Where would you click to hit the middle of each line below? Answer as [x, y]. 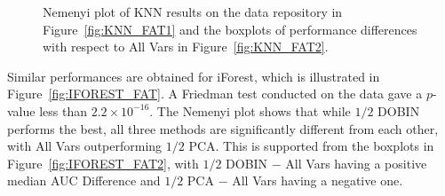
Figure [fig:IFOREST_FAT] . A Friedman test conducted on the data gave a [215, 94]
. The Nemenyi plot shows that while [250, 110]
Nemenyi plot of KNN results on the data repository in [193, 12]
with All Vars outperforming [85, 146]
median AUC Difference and [84, 180]
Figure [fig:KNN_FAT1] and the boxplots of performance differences [230, 29]
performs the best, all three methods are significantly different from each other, [223, 128]
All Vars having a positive [356, 163]
